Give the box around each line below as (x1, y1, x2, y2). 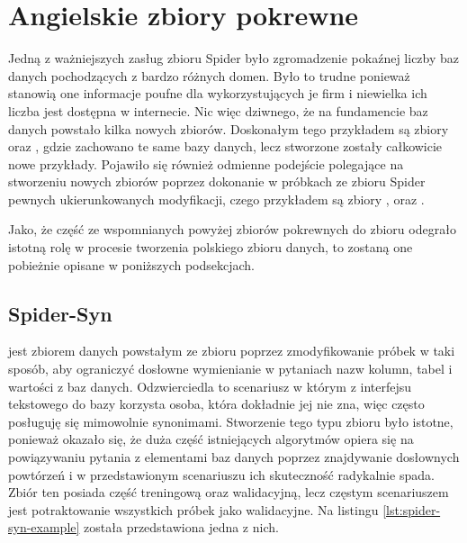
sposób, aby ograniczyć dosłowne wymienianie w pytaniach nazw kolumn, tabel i (8, 359, 453, 378)
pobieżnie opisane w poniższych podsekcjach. (8, 255, 256, 274)
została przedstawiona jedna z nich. (84, 518, 279, 537)
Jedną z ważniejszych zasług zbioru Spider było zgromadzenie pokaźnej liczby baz (8, 49, 460, 68)
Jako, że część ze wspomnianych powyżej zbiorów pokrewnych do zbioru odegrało (8, 220, 456, 239)
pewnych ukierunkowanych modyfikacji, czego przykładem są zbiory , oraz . (8, 189, 425, 208)
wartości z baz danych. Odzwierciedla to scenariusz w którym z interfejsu (8, 376, 412, 395)
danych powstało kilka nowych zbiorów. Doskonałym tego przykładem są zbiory (8, 119, 449, 138)
